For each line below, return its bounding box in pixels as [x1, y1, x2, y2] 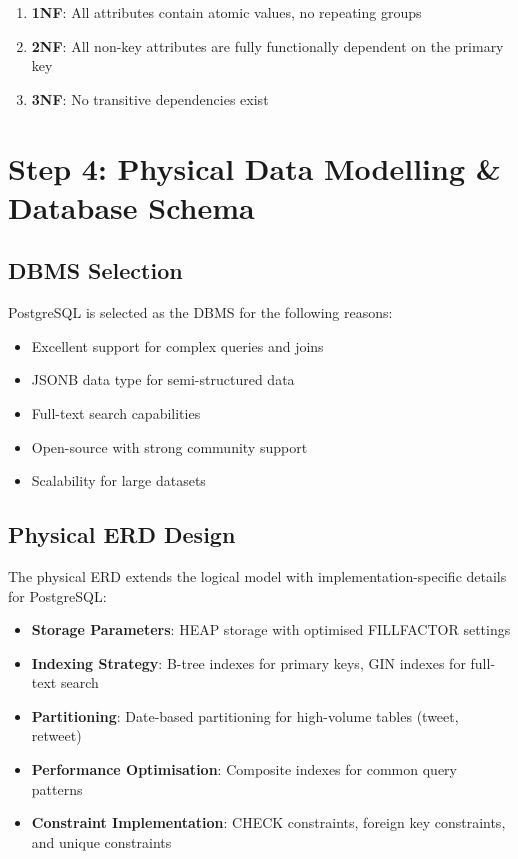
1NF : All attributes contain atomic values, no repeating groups [31, 2, 422, 22]
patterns [31, 778, 83, 799]
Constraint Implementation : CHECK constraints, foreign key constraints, [31, 812, 506, 833]
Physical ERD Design [8, 519, 236, 550]
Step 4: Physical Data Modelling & [8, 147, 501, 188]
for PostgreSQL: [8, 585, 107, 606]
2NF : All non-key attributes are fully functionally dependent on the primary [31, 35, 504, 56]
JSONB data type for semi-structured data [31, 369, 295, 390]
